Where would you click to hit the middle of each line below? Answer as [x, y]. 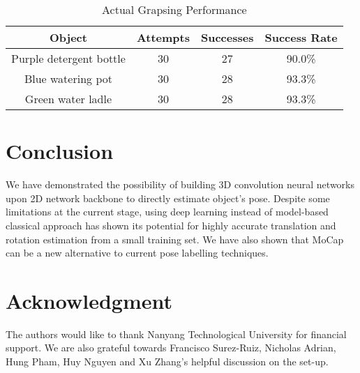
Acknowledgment [89, 300]
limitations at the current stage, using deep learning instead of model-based [167, 212]
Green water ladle [68, 99]
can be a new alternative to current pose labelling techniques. [137, 253]
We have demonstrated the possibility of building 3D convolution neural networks [180, 184]
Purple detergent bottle [68, 58]
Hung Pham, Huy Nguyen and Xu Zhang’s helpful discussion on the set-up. [167, 361]
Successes [227, 37]
